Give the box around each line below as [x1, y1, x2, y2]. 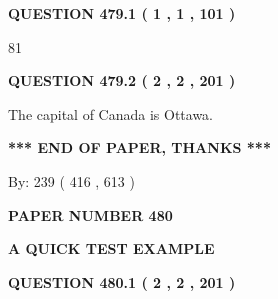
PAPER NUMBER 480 [8, 204, 173, 225]
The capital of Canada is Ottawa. [8, 103, 214, 124]
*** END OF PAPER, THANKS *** [8, 137, 271, 158]
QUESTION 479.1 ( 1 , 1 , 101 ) [8, 3, 236, 23]
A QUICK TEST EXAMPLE [8, 238, 215, 259]
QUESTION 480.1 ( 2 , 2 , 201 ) [8, 271, 236, 292]
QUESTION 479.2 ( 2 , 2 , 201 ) [8, 70, 236, 91]
